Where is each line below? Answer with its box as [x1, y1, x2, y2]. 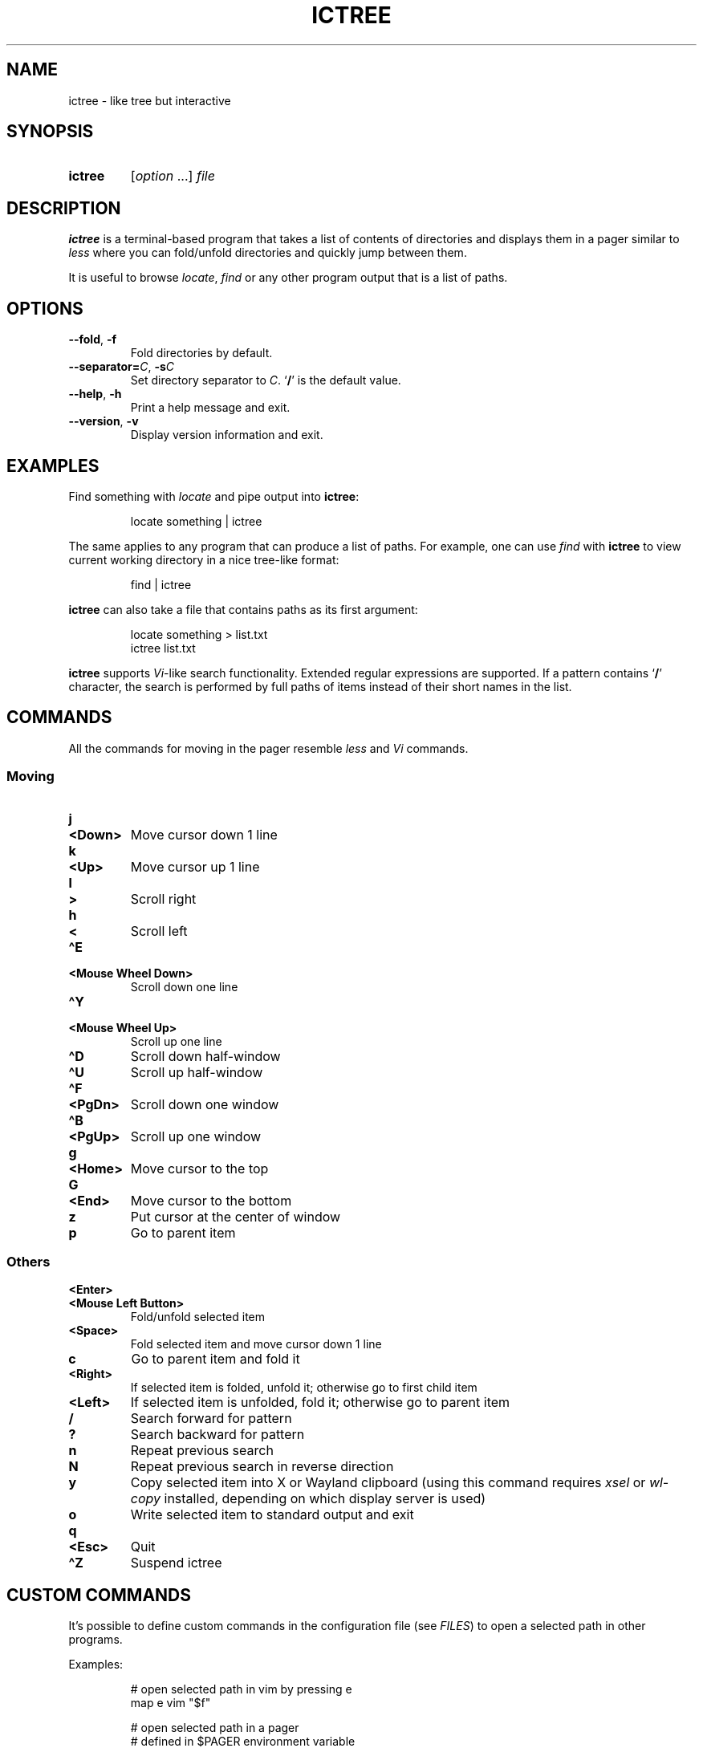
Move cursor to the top [130, 1160, 269, 1177]
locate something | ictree [130, 514, 262, 528]
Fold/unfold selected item [130, 1310, 266, 1324]
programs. [68, 1632, 123, 1647]
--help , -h [68, 387, 122, 401]
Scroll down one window [130, 1096, 279, 1112]
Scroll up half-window [130, 1063, 263, 1080]
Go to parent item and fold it [131, 1351, 300, 1368]
